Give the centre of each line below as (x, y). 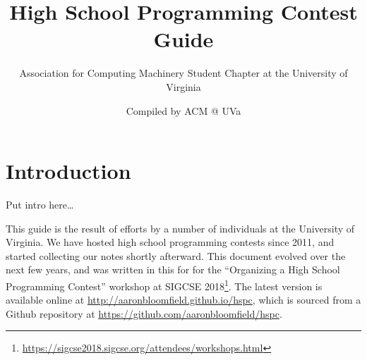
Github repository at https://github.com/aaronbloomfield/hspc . (144, 313)
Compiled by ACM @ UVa (183, 110)
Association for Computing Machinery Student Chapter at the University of (183, 73)
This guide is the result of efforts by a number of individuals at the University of (180, 228)
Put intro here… (40, 205)
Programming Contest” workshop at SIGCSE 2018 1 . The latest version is (164, 285)
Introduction (68, 171)
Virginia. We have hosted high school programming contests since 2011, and (170, 242)
